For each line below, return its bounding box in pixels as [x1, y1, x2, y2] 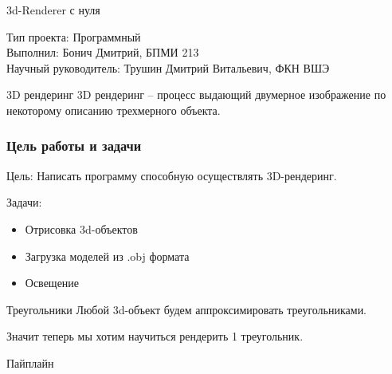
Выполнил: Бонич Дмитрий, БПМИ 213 [6, 44, 199, 61]
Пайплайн [6, 354, 54, 371]
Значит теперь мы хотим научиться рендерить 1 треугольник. [6, 328, 304, 344]
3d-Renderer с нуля [6, 2, 100, 18]
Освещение [25, 274, 80, 291]
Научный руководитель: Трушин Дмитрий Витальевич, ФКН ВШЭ [6, 59, 330, 76]
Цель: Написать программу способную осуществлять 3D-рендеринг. [6, 167, 337, 183]
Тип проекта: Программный [6, 28, 141, 45]
